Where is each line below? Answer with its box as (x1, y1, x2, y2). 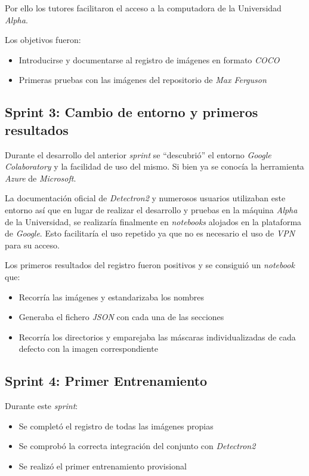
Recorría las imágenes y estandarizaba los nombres (18, 290, 205, 303)
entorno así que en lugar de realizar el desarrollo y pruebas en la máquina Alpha (5, 203, 298, 216)
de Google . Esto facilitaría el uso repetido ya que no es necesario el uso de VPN (5, 227, 295, 239)
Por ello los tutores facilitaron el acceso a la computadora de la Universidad (5, 2, 282, 14)
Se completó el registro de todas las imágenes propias (18, 419, 214, 432)
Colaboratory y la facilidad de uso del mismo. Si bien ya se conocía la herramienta (5, 160, 304, 173)
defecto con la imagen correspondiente (18, 342, 158, 355)
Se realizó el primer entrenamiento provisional (18, 459, 187, 472)
